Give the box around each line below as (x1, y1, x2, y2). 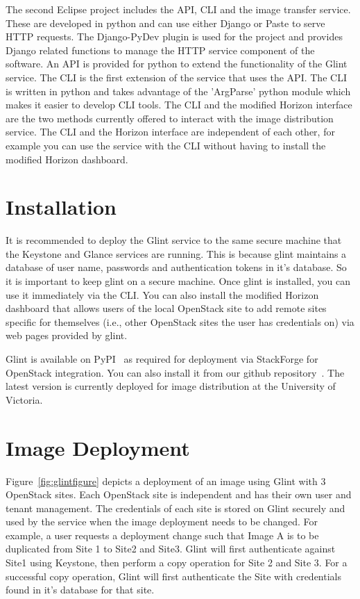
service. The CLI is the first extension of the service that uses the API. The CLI (6, 69, 347, 84)
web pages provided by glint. (6, 328, 128, 343)
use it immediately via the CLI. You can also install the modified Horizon (6, 287, 319, 302)
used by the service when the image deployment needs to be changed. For (6, 514, 318, 529)
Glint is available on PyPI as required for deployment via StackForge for (6, 352, 318, 366)
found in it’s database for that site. (6, 582, 155, 597)
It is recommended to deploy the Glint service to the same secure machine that (6, 233, 342, 247)
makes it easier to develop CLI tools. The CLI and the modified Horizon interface (6, 97, 352, 112)
